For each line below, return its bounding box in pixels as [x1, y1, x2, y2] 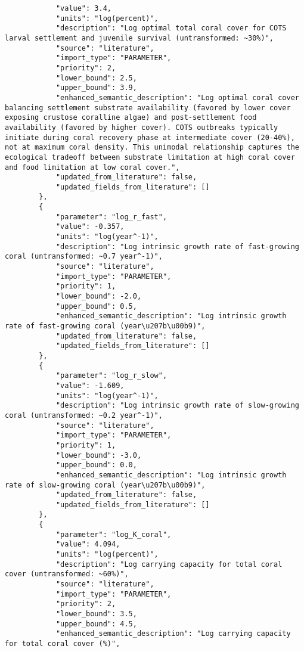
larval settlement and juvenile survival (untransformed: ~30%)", [5, 33, 274, 42]
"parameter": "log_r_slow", [55, 371, 167, 380]
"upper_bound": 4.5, [55, 619, 137, 628]
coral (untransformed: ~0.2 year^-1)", [5, 411, 163, 420]
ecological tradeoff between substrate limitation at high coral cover [5, 153, 295, 162]
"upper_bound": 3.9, [55, 83, 137, 92]
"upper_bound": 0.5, [55, 302, 137, 311]
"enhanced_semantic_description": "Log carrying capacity [55, 629, 291, 638]
